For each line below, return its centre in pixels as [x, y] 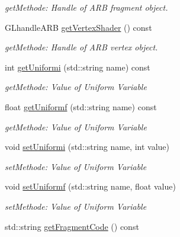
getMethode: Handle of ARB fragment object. [86, 7]
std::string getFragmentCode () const [72, 226]
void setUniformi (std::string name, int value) [87, 147]
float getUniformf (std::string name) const [81, 106]
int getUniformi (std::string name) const [78, 67]
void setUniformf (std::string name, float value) [90, 186]
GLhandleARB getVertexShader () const [78, 27]
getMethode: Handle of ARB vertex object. [81, 47]
